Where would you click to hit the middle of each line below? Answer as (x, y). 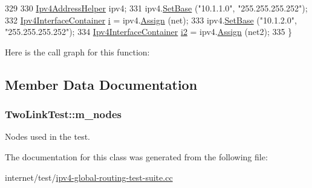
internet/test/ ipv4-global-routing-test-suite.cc (89, 177)
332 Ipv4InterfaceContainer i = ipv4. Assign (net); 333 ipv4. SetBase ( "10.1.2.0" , (151, 20)
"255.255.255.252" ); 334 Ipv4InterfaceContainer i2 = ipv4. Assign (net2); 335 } (149, 32)
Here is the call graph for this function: (77, 52)
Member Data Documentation (101, 84)
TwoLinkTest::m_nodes (63, 114)
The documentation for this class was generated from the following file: (136, 156)
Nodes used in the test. (47, 136)
